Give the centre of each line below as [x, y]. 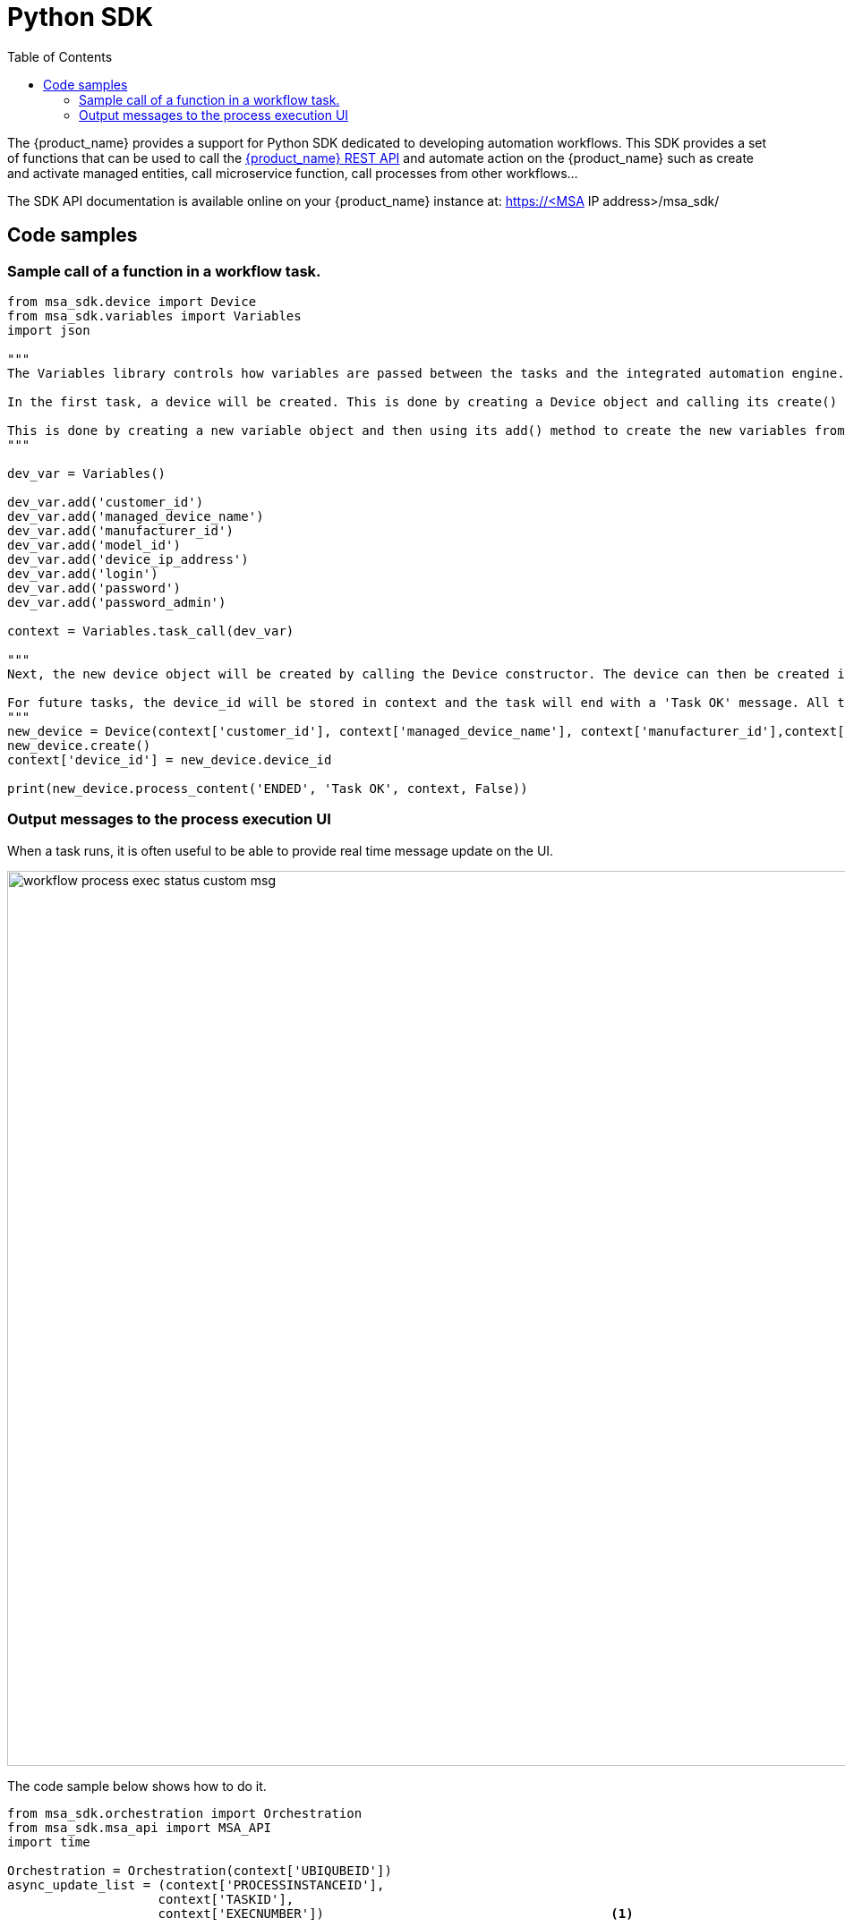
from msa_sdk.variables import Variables [154, 315]
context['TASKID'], [226, 1899]
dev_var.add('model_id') [94, 545]
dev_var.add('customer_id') [106, 502]
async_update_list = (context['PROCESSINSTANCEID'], [196, 1884]
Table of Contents [60, 56]
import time [49, 1842]
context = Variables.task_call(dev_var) [151, 631]
